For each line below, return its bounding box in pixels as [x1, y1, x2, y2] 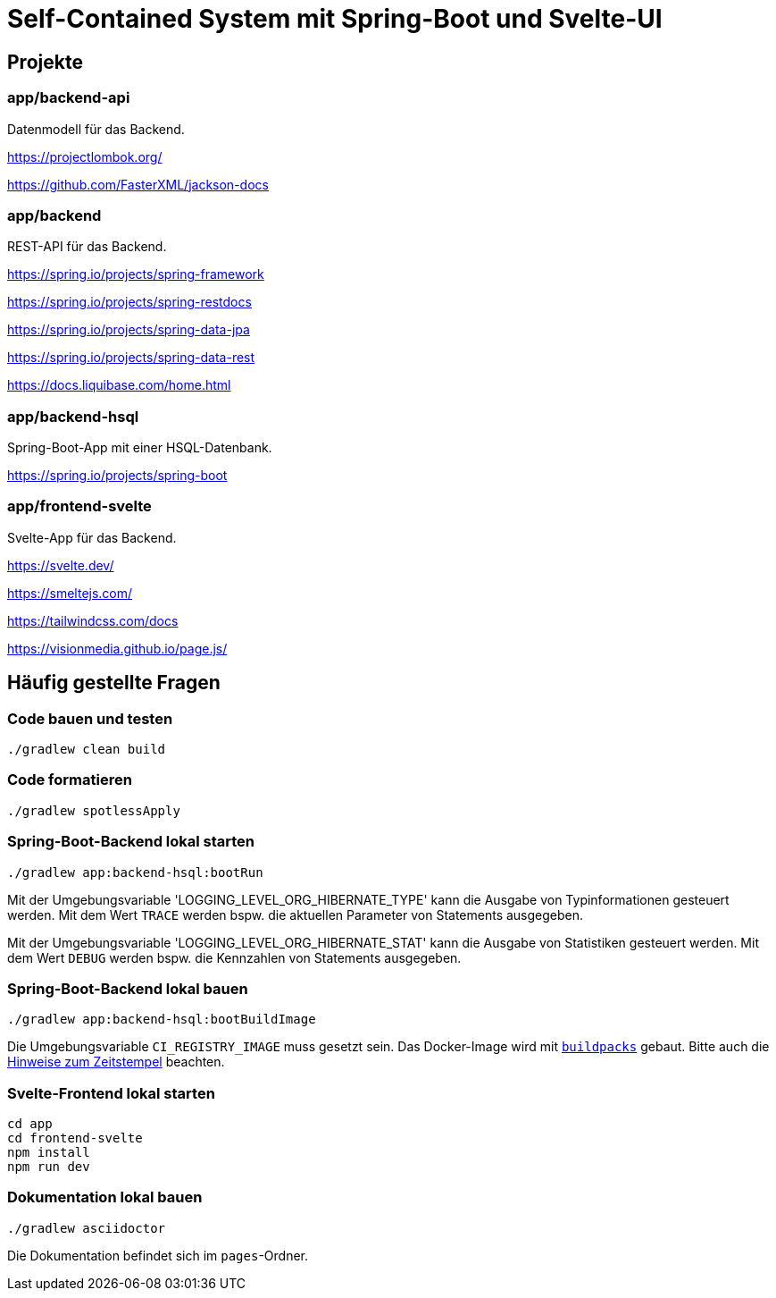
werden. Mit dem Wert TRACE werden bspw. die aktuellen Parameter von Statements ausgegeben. [7, 906, 584, 923]
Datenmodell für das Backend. [7, 121, 185, 137]
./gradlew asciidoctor [7, 1220, 166, 1235]
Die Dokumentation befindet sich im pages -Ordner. [7, 1247, 309, 1263]
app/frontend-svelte [7, 497, 152, 516]
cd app [7, 1117, 53, 1132]
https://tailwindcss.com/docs [7, 612, 179, 628]
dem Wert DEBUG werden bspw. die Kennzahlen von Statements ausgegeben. [7, 949, 462, 965]
